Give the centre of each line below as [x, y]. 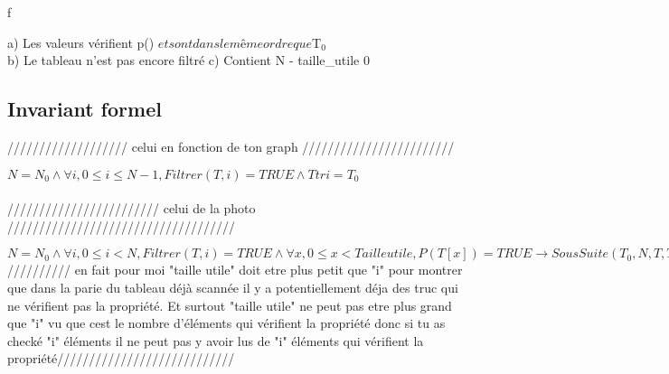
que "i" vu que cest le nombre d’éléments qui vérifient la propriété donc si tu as [226, 323]
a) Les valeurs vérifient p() [81, 42]
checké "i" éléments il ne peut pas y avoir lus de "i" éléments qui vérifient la [216, 340]
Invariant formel [85, 109]
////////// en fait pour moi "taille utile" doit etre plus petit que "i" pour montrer [235, 270]
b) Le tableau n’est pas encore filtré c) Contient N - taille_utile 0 [188, 60]
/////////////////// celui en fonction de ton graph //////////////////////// [231, 146]
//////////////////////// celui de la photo [132, 208]
